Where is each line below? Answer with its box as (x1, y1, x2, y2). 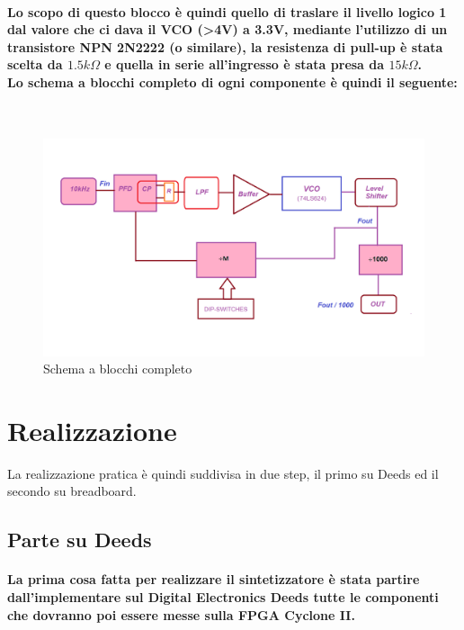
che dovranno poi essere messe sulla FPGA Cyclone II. (7, 605, 355, 624)
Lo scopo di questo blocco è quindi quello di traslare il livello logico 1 (7, 2, 447, 21)
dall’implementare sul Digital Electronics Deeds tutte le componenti (7, 588, 439, 607)
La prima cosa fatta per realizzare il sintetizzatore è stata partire (7, 570, 420, 589)
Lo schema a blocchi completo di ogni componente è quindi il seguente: (7, 72, 458, 91)
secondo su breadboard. (7, 481, 137, 500)
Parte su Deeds (7, 526, 152, 553)
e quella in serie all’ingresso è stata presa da (104, 55, 385, 74)
